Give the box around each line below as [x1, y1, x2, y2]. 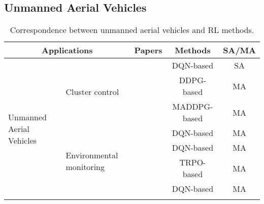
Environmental [65, 149, 118, 161]
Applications [41, 44, 93, 56]
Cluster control [65, 86, 119, 98]
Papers [134, 44, 162, 56]
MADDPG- [172, 100, 213, 113]
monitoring [65, 160, 105, 173]
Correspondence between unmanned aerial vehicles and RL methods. [10, 24, 254, 36]
